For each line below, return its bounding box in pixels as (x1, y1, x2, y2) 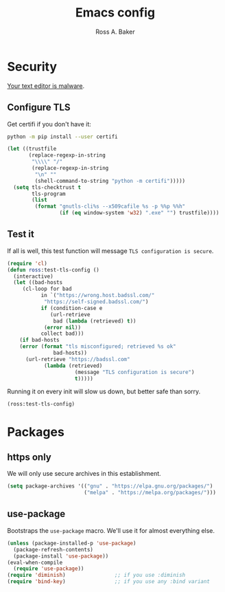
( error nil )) (43, 324, 81, 331)
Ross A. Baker (95, 28, 135, 36)
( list (32, 197, 48, 204)
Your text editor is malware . (7, 81, 85, 90)
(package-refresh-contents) (13, 546, 94, 553)
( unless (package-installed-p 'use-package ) (7, 540, 137, 547)
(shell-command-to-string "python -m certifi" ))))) (34, 177, 186, 184)
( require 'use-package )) (13, 565, 84, 572)
